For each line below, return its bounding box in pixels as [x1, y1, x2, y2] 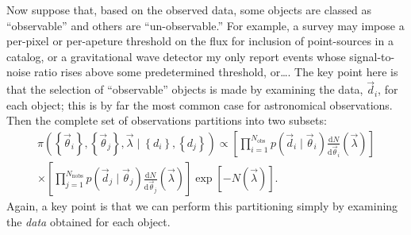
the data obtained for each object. [6, 213, 171, 229]
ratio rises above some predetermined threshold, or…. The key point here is [34, 64, 398, 80]
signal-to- [349, 48, 395, 64]
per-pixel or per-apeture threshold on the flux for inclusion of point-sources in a [6, 33, 394, 49]
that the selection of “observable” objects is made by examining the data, [6, 81, 363, 98]
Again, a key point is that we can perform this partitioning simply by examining [6, 198, 398, 214]
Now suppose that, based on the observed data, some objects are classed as [6, 2, 371, 17]
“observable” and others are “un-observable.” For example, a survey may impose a [6, 17, 405, 33]
